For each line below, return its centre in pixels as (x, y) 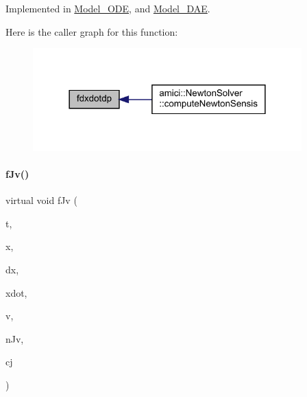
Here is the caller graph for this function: (92, 31)
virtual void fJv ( (41, 200)
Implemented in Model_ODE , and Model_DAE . (108, 8)
